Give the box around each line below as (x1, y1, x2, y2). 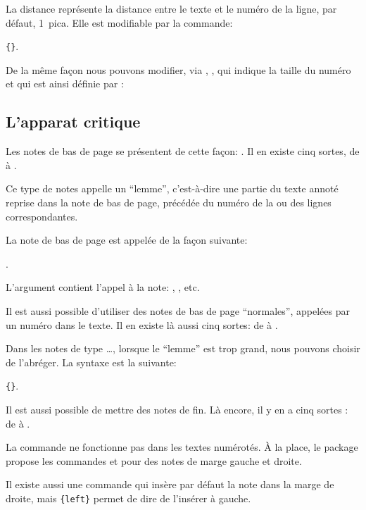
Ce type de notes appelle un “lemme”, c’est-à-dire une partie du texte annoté (6, 181, 339, 196)
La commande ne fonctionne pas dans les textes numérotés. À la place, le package (6, 440, 358, 454)
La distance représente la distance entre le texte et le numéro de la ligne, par (6, 1, 337, 15)
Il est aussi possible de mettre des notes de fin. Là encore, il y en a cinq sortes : (6, 402, 348, 417)
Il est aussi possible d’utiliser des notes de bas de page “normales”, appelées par (6, 303, 350, 318)
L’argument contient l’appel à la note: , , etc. (6, 280, 200, 294)
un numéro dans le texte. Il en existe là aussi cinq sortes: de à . (6, 317, 278, 332)
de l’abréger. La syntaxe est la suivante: (6, 354, 177, 369)
